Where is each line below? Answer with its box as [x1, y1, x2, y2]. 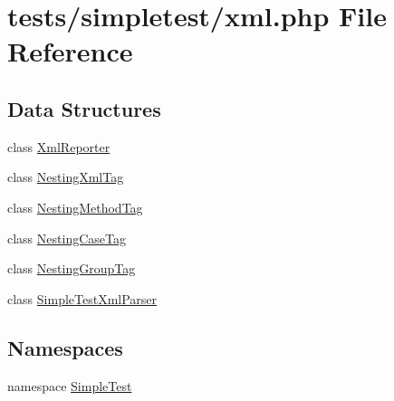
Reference [7, 33, 133, 70]
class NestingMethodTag [7, 197, 143, 216]
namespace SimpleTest [7, 376, 132, 395]
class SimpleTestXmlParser [7, 289, 158, 308]
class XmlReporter [7, 137, 111, 156]
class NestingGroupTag [7, 259, 136, 278]
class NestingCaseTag [7, 228, 126, 247]
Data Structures [7, 94, 161, 122]
